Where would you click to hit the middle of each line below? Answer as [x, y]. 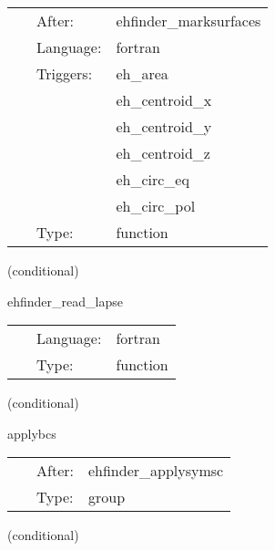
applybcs [32, 433]
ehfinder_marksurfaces [188, 21]
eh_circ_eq [153, 179]
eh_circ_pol [156, 206]
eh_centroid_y [164, 126]
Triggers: [65, 73]
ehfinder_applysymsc [156, 471]
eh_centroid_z [163, 153]
